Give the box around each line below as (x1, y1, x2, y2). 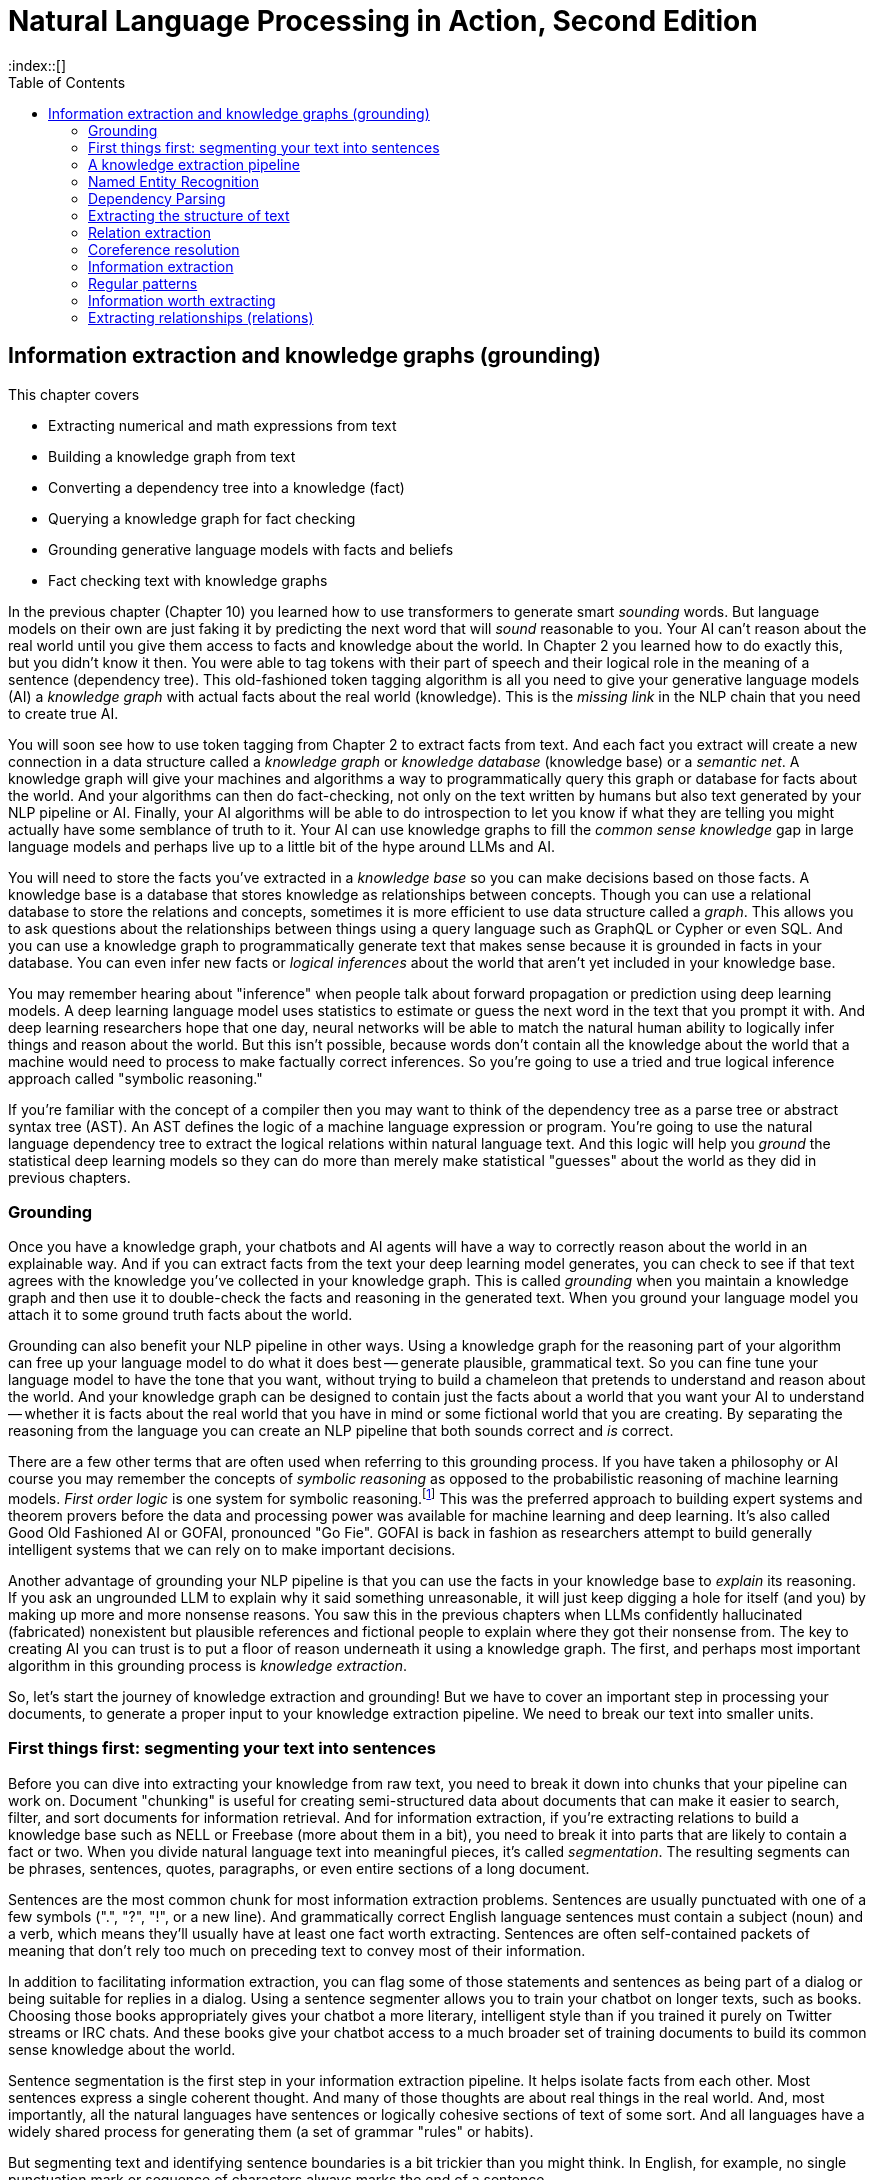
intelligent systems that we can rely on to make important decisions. (8, 1541, 456, 1558)
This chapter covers (8, 385, 140, 403)
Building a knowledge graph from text (48, 447, 296, 465)
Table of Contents (8, 73, 126, 91)
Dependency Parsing (88, 189, 226, 207)
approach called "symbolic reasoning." (8, 1069, 263, 1087)
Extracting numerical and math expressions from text (48, 416, 397, 434)
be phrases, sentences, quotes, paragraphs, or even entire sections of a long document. (8, 1859, 590, 1877)
